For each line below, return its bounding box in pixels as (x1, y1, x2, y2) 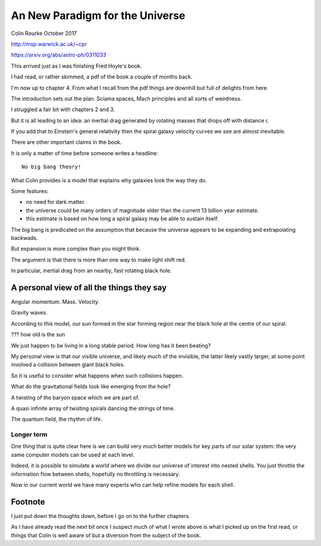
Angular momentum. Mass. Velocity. (11, 298, 100, 305)
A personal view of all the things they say (11, 282, 167, 292)
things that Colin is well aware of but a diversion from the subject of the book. (11, 532, 202, 539)
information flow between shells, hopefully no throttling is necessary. (11, 470, 181, 478)
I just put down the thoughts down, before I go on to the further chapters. (11, 512, 190, 519)
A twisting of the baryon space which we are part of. (11, 394, 140, 401)
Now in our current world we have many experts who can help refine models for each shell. (11, 481, 235, 488)
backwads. (11, 234, 38, 241)
